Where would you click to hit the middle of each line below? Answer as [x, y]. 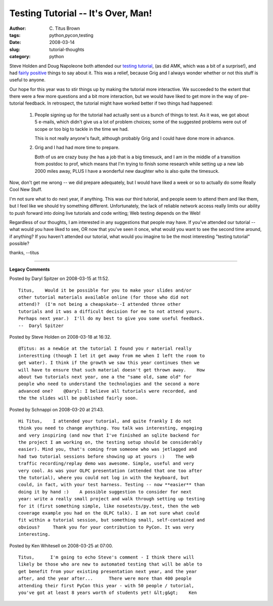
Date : [15, 42]
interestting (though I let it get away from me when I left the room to [112, 356]
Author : [18, 28]
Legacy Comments [30, 269]
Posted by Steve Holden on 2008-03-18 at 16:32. [60, 337]
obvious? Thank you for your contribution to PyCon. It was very [106, 527]
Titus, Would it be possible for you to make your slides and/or [105, 290]
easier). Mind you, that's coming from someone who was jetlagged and [108, 449]
